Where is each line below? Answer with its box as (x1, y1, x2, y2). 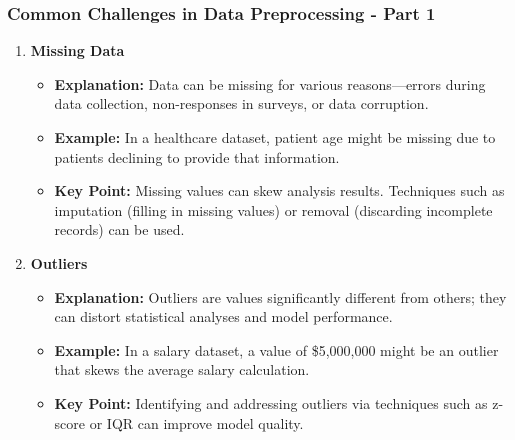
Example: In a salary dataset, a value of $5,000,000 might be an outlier (54, 339, 499, 360)
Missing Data (30, 40, 125, 61)
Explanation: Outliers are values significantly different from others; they (54, 286, 507, 307)
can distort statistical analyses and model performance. (54, 306, 393, 327)
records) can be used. (54, 219, 185, 240)
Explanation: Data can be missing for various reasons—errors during (54, 73, 486, 94)
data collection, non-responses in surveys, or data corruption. (54, 93, 429, 114)
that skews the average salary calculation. (54, 359, 310, 380)
